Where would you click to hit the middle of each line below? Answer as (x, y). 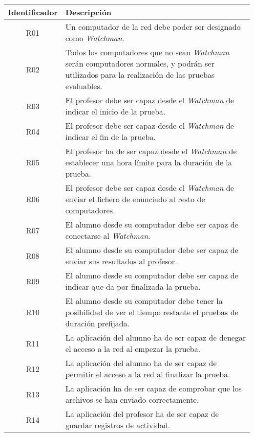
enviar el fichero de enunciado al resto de (135, 199)
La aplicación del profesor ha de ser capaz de (142, 414)
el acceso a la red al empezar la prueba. (133, 349)
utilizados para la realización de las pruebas (140, 75)
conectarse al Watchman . (108, 236)
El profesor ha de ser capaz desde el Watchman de (151, 151)
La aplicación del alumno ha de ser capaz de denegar (156, 337)
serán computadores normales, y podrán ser (140, 63)
